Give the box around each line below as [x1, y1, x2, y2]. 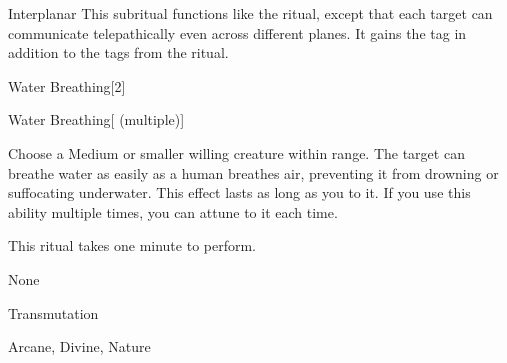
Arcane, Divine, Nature [8, 336, 151, 357]
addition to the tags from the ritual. [8, 42, 229, 63]
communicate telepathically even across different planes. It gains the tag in [8, 22, 467, 43]
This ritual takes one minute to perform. [8, 235, 256, 256]
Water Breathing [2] [8, 75, 126, 96]
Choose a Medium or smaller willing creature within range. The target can [8, 142, 465, 163]
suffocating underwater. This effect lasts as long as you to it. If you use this [8, 182, 471, 203]
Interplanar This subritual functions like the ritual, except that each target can [8, 3, 493, 23]
